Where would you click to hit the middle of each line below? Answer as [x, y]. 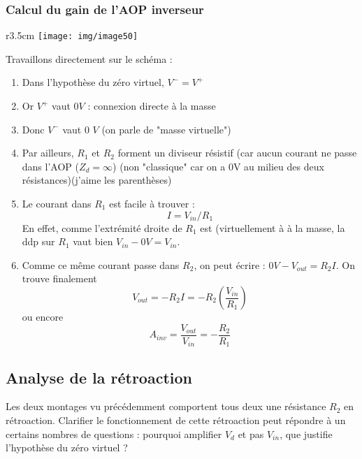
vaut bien [93, 241]
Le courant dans [57, 204]
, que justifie [306, 433]
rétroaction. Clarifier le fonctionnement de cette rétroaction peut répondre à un [176, 420]
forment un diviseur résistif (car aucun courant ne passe [237, 153]
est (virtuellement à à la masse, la [273, 227]
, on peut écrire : [230, 264]
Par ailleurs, [48, 153]
